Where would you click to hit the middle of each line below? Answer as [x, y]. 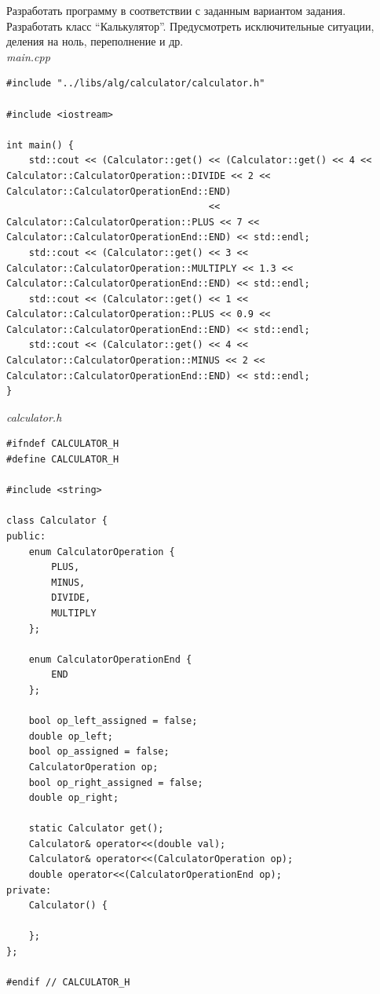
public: [26, 536]
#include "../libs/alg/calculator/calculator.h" [136, 84]
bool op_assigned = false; [99, 752]
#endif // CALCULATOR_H [68, 983]
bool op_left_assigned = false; [113, 721]
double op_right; [74, 798]
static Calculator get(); [96, 829]
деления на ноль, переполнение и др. [95, 41]
